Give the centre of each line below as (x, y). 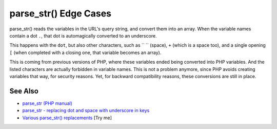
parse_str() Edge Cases (61, 13)
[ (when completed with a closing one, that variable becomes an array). (85, 52)
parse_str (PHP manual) (47, 103)
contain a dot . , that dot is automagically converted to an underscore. (83, 35)
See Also (24, 91)
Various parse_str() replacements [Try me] (67, 118)
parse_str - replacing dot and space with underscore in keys (86, 110)
